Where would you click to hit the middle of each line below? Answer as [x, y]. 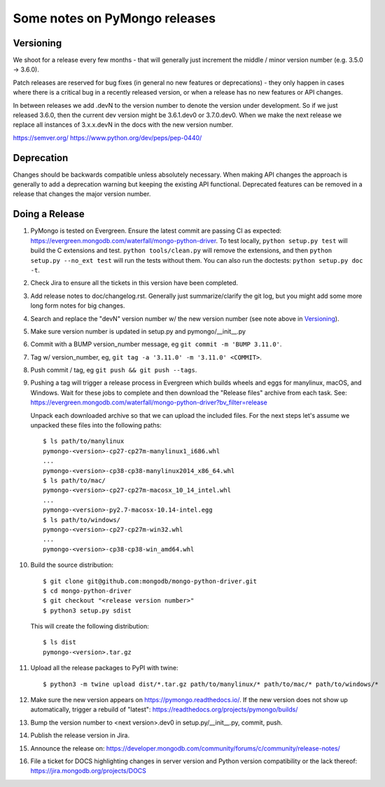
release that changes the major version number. [82, 194]
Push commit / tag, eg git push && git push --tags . [114, 370]
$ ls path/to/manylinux [84, 441]
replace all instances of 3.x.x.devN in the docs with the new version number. [123, 125]
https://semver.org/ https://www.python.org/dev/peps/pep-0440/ [107, 137]
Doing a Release [49, 214]
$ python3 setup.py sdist [87, 610]
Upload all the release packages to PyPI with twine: [104, 668]
